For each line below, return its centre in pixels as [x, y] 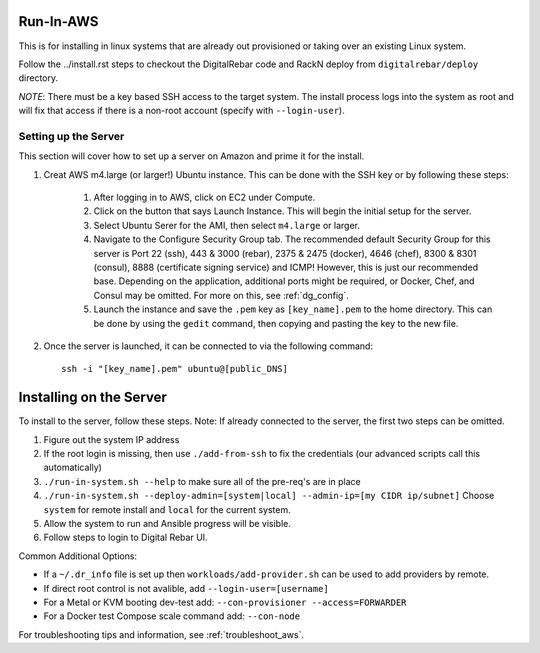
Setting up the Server [71, 136]
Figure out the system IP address [111, 439]
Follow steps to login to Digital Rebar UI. [126, 537]
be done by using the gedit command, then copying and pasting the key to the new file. [276, 323]
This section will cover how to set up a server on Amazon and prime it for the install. [191, 156]
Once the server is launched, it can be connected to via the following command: [208, 346]
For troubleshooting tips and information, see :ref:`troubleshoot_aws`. [161, 634]
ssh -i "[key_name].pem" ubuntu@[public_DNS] [175, 369]
